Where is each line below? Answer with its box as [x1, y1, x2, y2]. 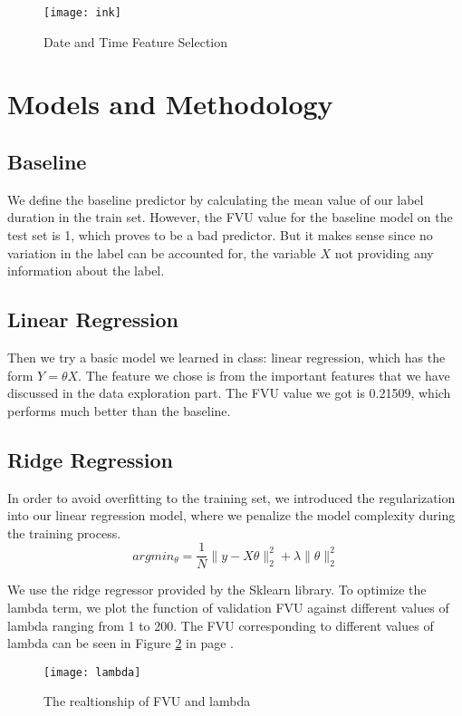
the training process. [7, 523, 121, 542]
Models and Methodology [7, 85, 333, 122]
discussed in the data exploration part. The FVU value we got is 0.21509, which [7, 383, 451, 402]
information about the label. [7, 261, 165, 280]
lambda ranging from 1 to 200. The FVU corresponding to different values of [7, 615, 434, 634]
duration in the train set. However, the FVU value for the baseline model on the [7, 208, 453, 227]
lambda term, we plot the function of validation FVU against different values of [7, 598, 449, 617]
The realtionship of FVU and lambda [43, 692, 251, 711]
